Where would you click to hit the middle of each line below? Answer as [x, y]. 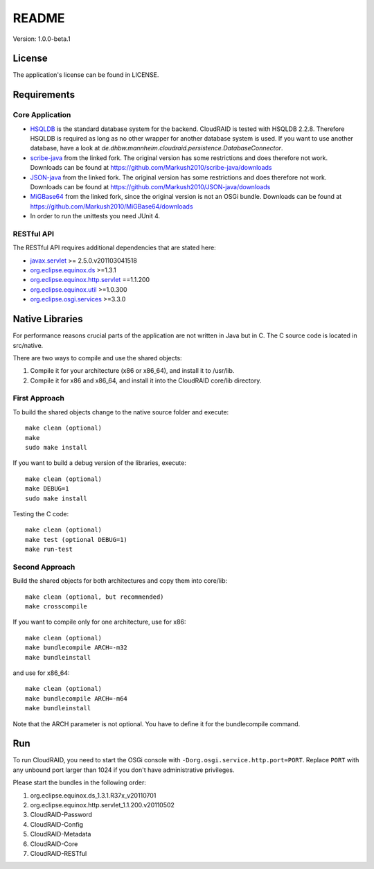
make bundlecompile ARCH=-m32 [77, 648]
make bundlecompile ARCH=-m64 [77, 699]
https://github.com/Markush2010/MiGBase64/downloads [112, 206]
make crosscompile [56, 607]
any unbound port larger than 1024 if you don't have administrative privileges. [124, 770]
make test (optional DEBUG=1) [77, 539]
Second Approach [44, 567]
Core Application [42, 115]
